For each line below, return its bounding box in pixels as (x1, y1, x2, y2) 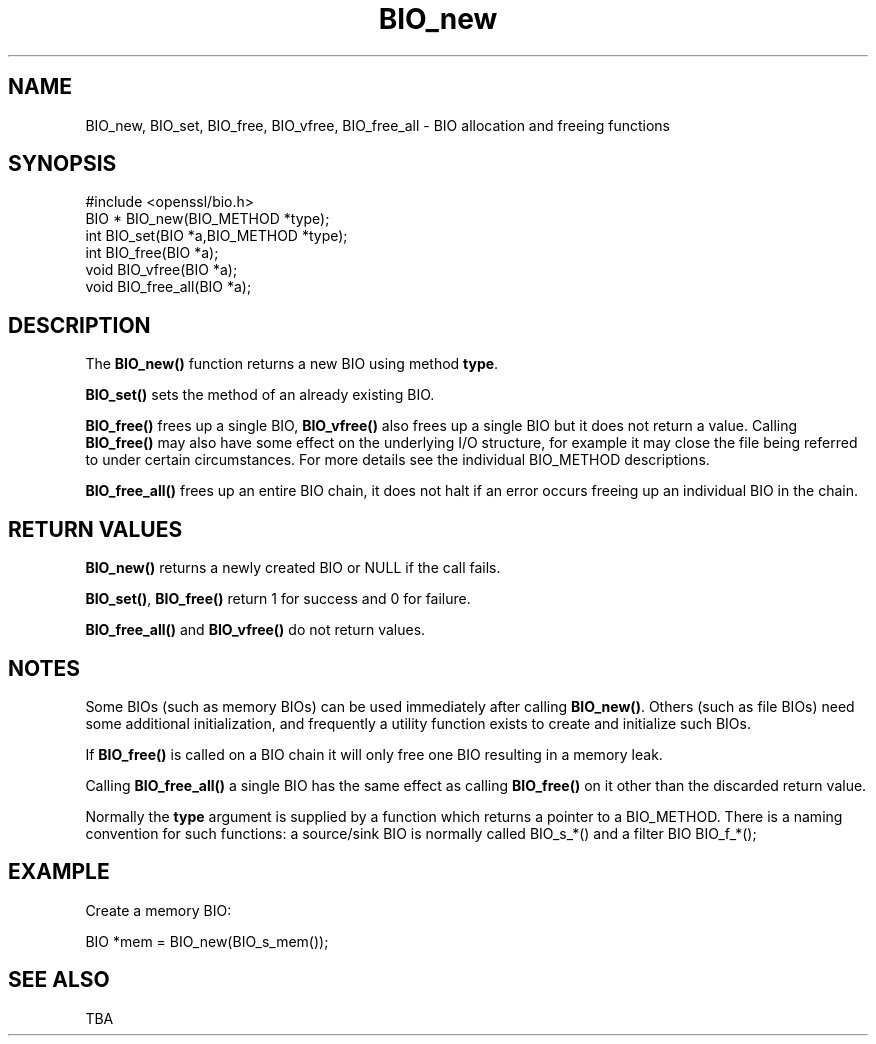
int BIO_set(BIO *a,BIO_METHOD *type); (85, 227, 348, 245)
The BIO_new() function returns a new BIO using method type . (85, 355, 499, 373)
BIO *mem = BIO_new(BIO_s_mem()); (85, 932, 329, 950)
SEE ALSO (8, 967, 110, 993)
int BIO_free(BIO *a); (85, 244, 219, 262)
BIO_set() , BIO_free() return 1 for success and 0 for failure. (85, 590, 471, 608)
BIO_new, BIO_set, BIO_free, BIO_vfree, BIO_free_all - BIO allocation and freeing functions (85, 116, 670, 134)
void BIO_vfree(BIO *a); (85, 261, 238, 279)
